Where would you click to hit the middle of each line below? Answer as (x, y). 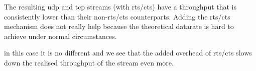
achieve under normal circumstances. (60, 36)
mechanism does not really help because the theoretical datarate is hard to (119, 26)
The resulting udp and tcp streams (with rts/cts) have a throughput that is (120, 6)
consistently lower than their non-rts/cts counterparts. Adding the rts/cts (117, 16)
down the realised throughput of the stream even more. (89, 62)
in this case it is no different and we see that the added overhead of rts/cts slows (128, 53)
